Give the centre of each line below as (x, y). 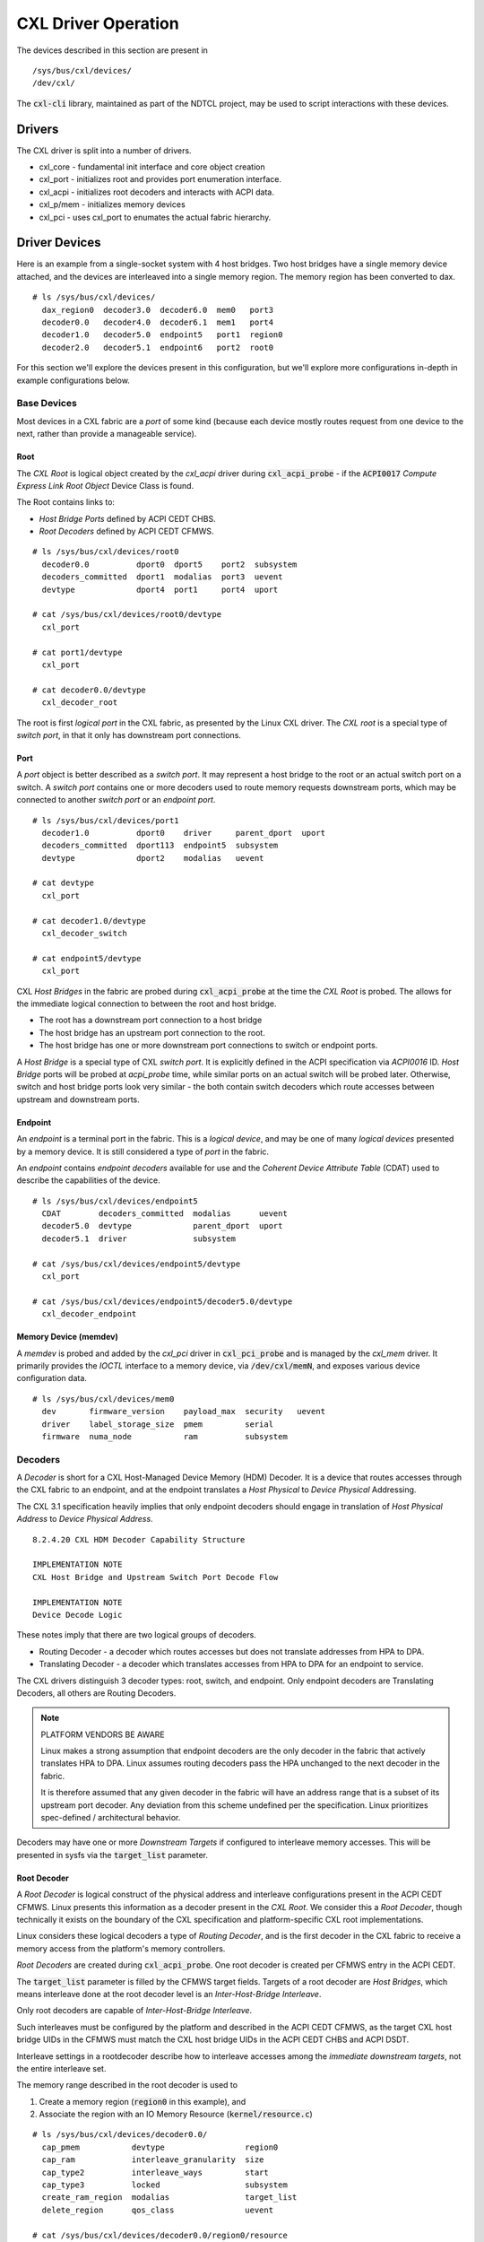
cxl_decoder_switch (84, 934)
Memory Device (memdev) (67, 1337)
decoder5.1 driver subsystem (139, 1238)
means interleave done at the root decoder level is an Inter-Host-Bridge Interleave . (169, 1994)
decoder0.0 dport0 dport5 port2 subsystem (169, 564)
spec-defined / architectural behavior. (111, 1818)
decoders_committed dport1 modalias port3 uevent (162, 577)
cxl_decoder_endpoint (89, 1314)
